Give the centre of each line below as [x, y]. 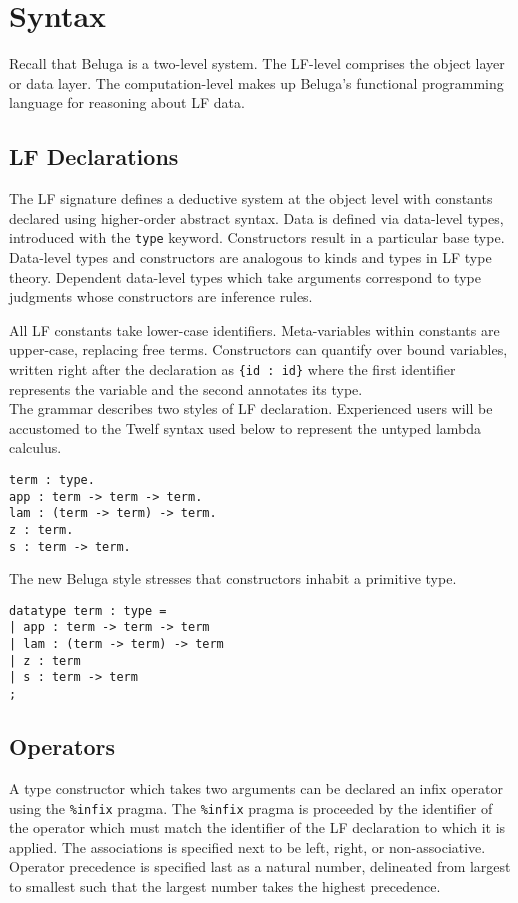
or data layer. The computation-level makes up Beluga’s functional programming [256, 82]
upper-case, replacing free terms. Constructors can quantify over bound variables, [258, 349]
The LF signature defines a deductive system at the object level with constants [251, 198]
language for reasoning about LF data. [127, 102]
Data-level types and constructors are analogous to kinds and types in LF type [250, 256]
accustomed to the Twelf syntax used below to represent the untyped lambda [245, 427]
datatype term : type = [88, 610]
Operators [62, 746]
